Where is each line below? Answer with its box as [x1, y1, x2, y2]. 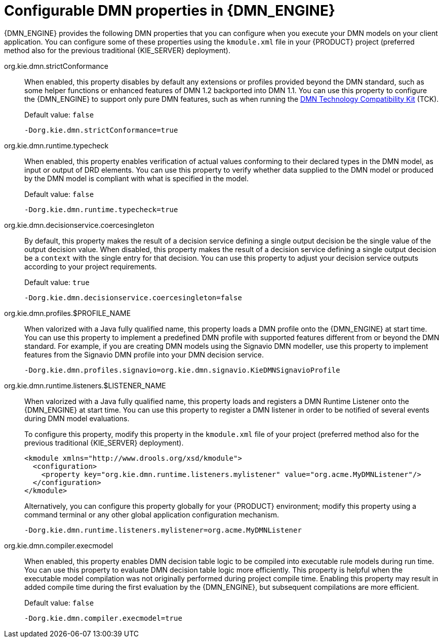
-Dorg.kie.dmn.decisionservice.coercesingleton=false [24, 293, 242, 302]
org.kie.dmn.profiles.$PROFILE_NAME [4, 308, 131, 317]
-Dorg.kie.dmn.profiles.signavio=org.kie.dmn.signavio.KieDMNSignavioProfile [24, 366, 340, 374]
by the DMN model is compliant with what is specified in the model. [24, 174, 249, 183]
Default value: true [24, 277, 90, 287]
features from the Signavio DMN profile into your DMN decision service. [24, 350, 264, 359]
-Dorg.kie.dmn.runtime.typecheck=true [24, 205, 178, 214]
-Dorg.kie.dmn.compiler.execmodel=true [24, 614, 182, 622]
